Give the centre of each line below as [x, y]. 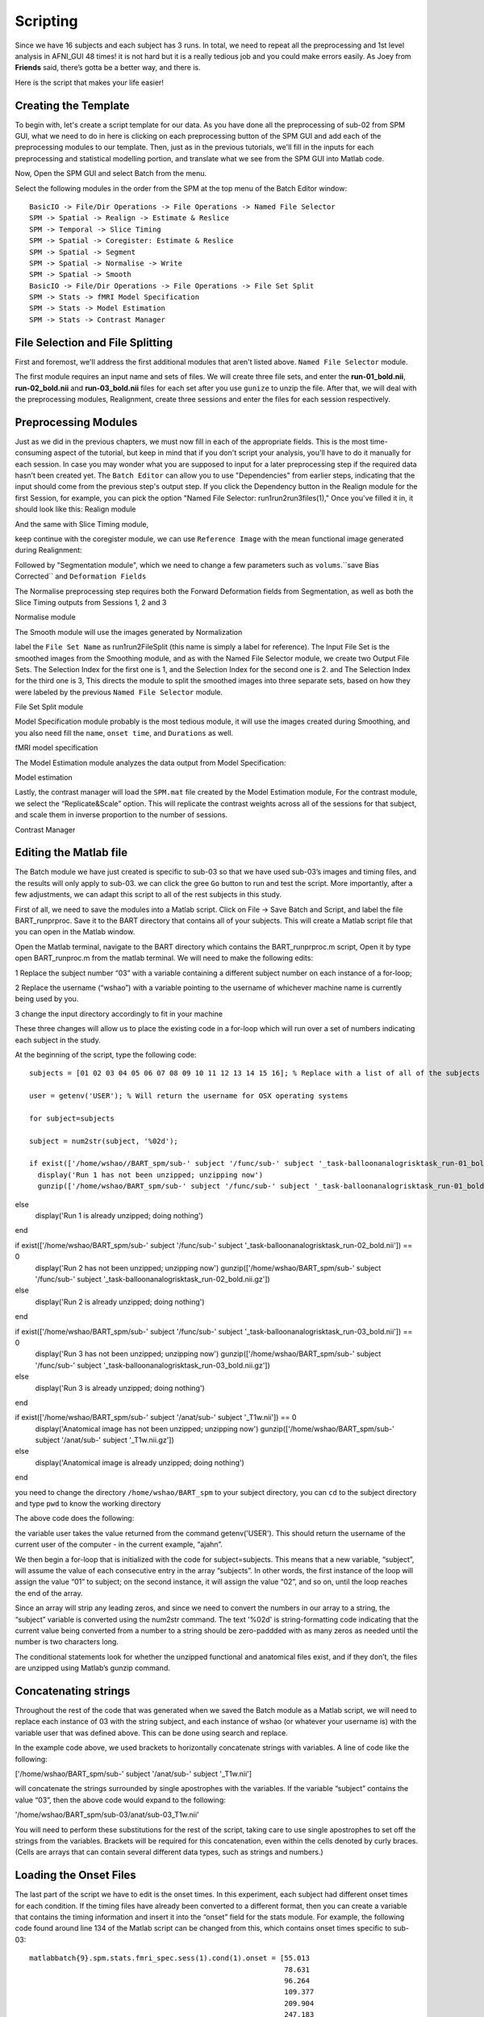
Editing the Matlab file [71, 852]
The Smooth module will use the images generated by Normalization [129, 632]
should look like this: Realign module [75, 509]
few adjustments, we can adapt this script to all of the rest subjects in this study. [148, 895]
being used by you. [47, 999]
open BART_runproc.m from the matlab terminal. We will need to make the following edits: [164, 958]
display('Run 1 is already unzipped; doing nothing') [119, 1216]
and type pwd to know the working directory [88, 1504]
